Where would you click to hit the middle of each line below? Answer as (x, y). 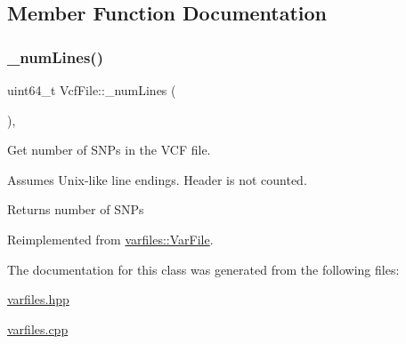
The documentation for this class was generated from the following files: (203, 269)
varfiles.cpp (38, 328)
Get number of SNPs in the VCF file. (109, 150)
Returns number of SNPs (76, 209)
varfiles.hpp (38, 299)
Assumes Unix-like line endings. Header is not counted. (157, 179)
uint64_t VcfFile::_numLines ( (92, 90)
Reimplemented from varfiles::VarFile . (110, 239)
